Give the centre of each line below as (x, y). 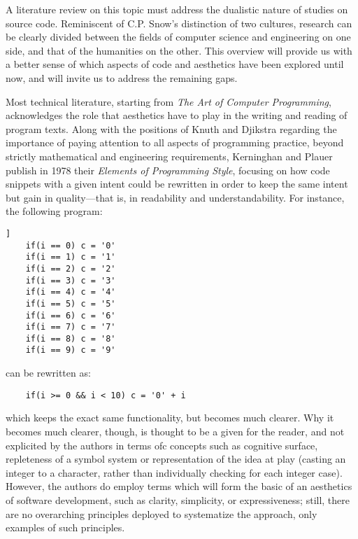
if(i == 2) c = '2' (71, 268)
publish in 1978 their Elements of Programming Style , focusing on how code (168, 170)
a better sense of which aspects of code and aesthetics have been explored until (175, 64)
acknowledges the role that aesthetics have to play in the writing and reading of (177, 115)
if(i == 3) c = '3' (71, 280)
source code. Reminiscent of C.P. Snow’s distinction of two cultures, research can (179, 23)
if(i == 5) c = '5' (71, 303)
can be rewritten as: (48, 373)
